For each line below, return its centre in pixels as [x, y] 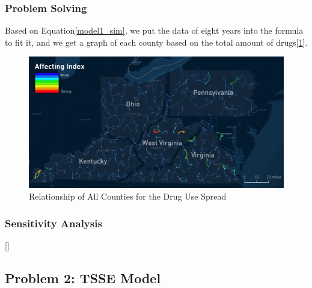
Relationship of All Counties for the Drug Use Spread [128, 196]
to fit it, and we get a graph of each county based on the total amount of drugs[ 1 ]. [156, 42]
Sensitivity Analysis [54, 223]
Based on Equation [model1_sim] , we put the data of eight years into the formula [154, 30]
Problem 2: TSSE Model [83, 278]
